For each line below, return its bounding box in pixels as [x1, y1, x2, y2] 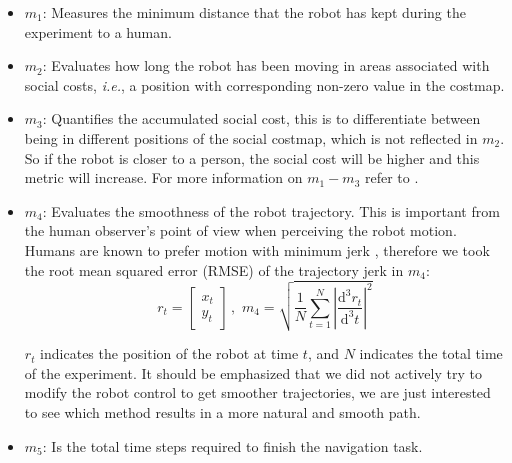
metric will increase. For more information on [24, 167, 303, 188]
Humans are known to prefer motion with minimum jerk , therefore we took [24, 239, 490, 260]
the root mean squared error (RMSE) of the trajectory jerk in [24, 259, 404, 280]
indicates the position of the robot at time [40, 343, 299, 364]
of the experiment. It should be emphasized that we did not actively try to [24, 362, 482, 383]
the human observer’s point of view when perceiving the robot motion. [24, 220, 457, 241]
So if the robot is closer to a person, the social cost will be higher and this [24, 147, 480, 168]
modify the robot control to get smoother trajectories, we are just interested [24, 382, 491, 403]
